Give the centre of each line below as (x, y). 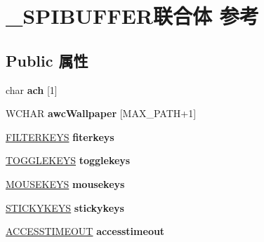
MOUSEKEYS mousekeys (65, 183)
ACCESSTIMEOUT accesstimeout (85, 231)
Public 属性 (47, 60)
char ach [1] (32, 89)
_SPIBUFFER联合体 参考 (132, 16)
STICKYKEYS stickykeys (65, 207)
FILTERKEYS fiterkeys (60, 136)
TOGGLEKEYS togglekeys (68, 160)
